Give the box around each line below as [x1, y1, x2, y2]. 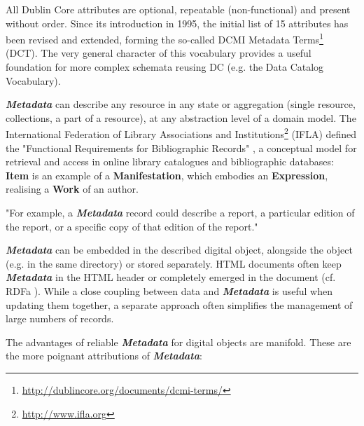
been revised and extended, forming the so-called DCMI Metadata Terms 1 [6, 30, 323, 46]
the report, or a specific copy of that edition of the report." [6, 219, 258, 233]
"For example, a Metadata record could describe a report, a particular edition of [6, 205, 355, 220]
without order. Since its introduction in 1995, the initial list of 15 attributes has [6, 15, 349, 30]
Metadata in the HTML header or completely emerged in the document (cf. [6, 270, 336, 284]
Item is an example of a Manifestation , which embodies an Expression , [6, 167, 328, 182]
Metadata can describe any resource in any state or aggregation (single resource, [6, 97, 356, 111]
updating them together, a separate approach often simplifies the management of [6, 297, 353, 312]
